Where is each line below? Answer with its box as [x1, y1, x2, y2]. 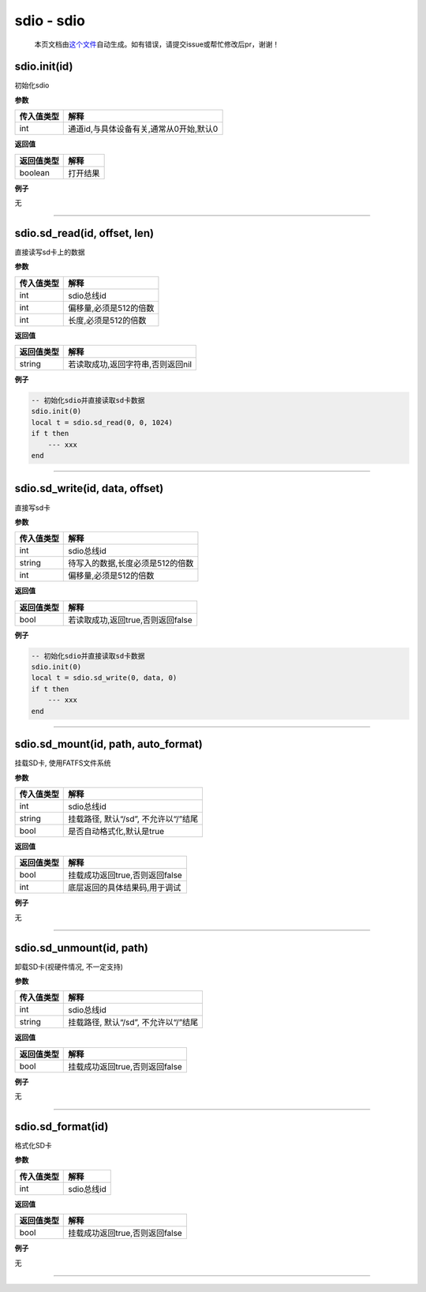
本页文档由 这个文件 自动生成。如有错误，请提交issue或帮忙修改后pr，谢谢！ [34, 39, 280, 49]
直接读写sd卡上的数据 [14, 247, 85, 257]
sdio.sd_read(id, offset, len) [14, 226, 154, 240]
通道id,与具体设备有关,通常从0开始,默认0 [68, 123, 219, 134]
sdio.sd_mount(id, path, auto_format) [14, 738, 203, 751]
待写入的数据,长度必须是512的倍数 [68, 558, 194, 569]
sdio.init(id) [14, 60, 73, 73]
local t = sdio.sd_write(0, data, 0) [31, 674, 177, 682]
